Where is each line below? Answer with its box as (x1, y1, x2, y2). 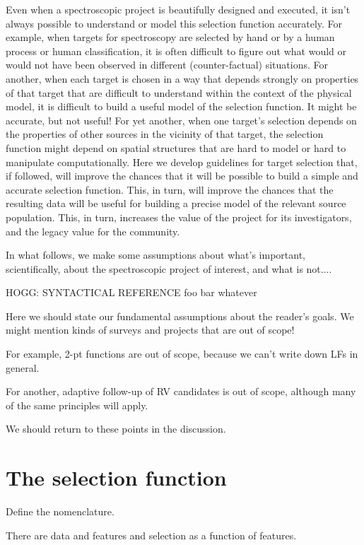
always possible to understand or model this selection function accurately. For (6, 16, 343, 30)
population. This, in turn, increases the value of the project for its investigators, (6, 209, 352, 224)
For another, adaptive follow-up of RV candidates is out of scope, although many (6, 384, 356, 399)
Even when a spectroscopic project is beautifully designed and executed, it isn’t (6, 2, 351, 16)
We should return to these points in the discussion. (6, 421, 226, 436)
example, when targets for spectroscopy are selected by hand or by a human (6, 30, 335, 45)
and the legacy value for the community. (6, 223, 180, 238)
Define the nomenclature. (6, 504, 115, 519)
